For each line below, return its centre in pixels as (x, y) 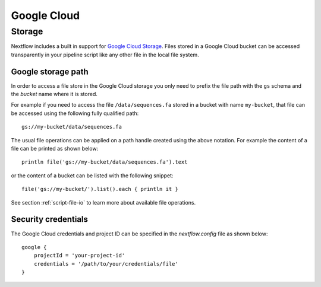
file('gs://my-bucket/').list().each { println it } (100, 189)
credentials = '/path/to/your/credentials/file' (106, 264)
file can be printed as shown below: (55, 149)
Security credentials (50, 219)
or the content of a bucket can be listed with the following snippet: (92, 176)
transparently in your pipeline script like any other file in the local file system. (105, 55)
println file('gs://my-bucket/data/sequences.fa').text (105, 162)
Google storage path (50, 71)
